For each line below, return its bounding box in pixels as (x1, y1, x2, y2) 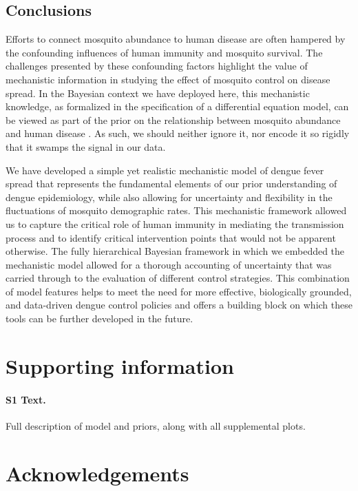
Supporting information (6, 351, 234, 379)
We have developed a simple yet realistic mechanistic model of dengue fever (6, 163, 324, 177)
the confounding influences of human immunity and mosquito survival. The (6, 45, 323, 59)
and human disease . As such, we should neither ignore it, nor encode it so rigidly (6, 126, 350, 140)
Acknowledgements (6, 459, 189, 487)
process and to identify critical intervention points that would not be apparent (6, 230, 336, 244)
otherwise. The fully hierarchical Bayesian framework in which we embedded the (6, 244, 345, 258)
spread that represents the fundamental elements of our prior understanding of (6, 176, 337, 191)
